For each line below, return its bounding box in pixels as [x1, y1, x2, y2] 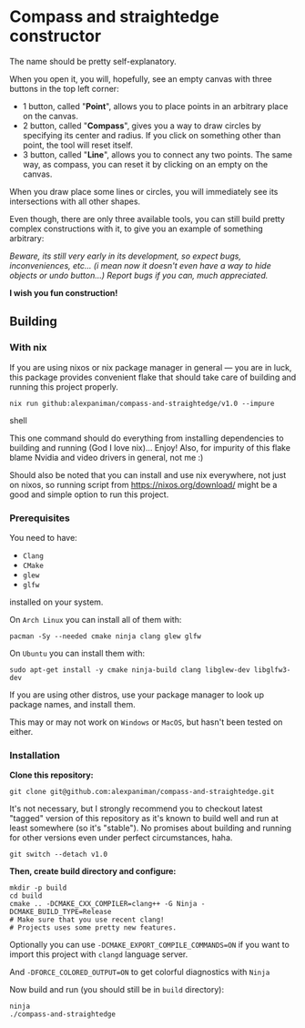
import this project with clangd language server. [9, 949, 188, 960]
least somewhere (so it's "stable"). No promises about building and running [9, 822, 292, 834]
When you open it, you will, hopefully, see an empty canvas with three [9, 73, 272, 84]
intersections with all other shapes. [9, 196, 141, 207]
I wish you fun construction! [9, 287, 118, 298]
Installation [9, 748, 61, 761]
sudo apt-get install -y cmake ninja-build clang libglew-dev [9, 665, 250, 675]
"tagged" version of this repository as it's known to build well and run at [9, 813, 280, 824]
